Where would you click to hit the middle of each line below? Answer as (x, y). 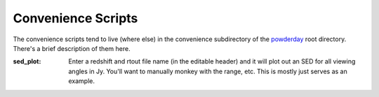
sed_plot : (27, 61)
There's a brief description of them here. (72, 48)
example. (81, 81)
